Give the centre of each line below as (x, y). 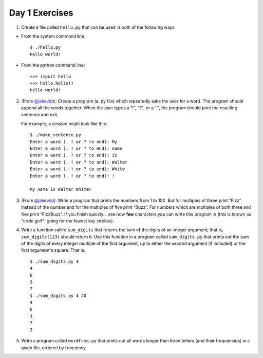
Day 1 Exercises (41, 13)
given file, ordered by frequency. (54, 348)
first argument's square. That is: (53, 250)
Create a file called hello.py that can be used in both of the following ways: (99, 27)
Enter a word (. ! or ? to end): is (74, 155)
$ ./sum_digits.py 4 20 (58, 296)
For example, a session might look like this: (64, 123)
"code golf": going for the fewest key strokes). (68, 221)
